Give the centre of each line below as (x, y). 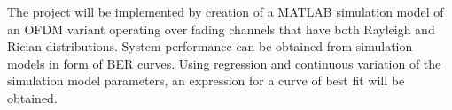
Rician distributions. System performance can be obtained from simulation (210, 46)
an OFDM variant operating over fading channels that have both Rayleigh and (221, 29)
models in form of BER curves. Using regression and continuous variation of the (224, 63)
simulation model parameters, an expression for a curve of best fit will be (206, 81)
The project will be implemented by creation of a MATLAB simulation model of (226, 11)
